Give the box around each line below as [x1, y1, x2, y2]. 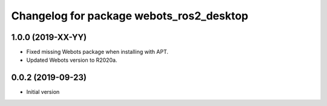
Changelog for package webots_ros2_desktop [11, 9, 248, 22]
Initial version [26, 88, 60, 96]
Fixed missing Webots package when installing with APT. [26, 48, 169, 56]
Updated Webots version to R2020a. [26, 56, 117, 64]
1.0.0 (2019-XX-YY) [11, 32, 87, 42]
